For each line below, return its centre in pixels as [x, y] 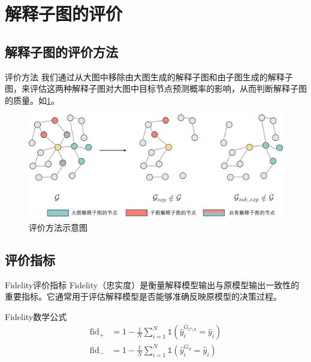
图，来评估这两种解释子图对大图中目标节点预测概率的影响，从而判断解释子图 [156, 88]
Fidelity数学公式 [36, 316]
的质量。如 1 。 [32, 100]
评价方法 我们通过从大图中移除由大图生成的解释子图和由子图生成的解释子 [149, 76]
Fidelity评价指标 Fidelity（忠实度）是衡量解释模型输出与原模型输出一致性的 [152, 284]
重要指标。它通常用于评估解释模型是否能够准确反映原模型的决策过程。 [143, 296]
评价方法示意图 [58, 227]
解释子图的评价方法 [61, 51]
